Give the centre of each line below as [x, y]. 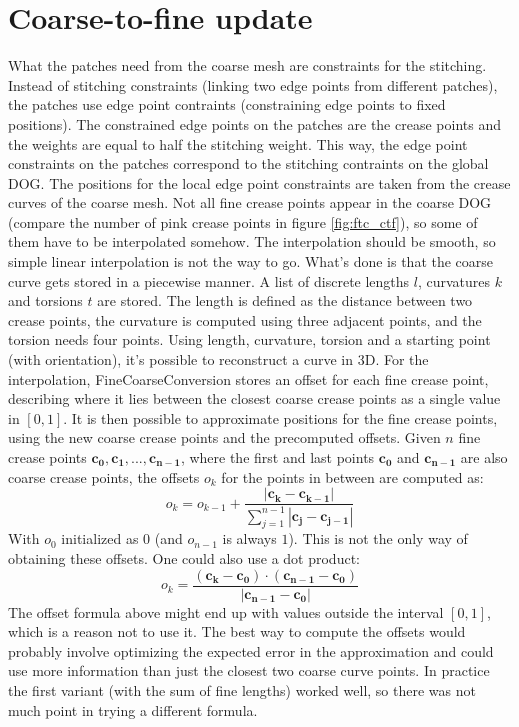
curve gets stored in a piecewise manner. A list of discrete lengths [209, 280]
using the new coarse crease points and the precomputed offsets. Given [224, 437]
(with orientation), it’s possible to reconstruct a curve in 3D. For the [218, 359]
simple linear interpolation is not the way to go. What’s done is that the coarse [251, 261]
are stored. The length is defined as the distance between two [285, 300]
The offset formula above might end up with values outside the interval [226, 611]
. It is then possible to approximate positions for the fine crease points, [280, 417]
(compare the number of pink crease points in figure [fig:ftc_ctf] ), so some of [243, 221]
